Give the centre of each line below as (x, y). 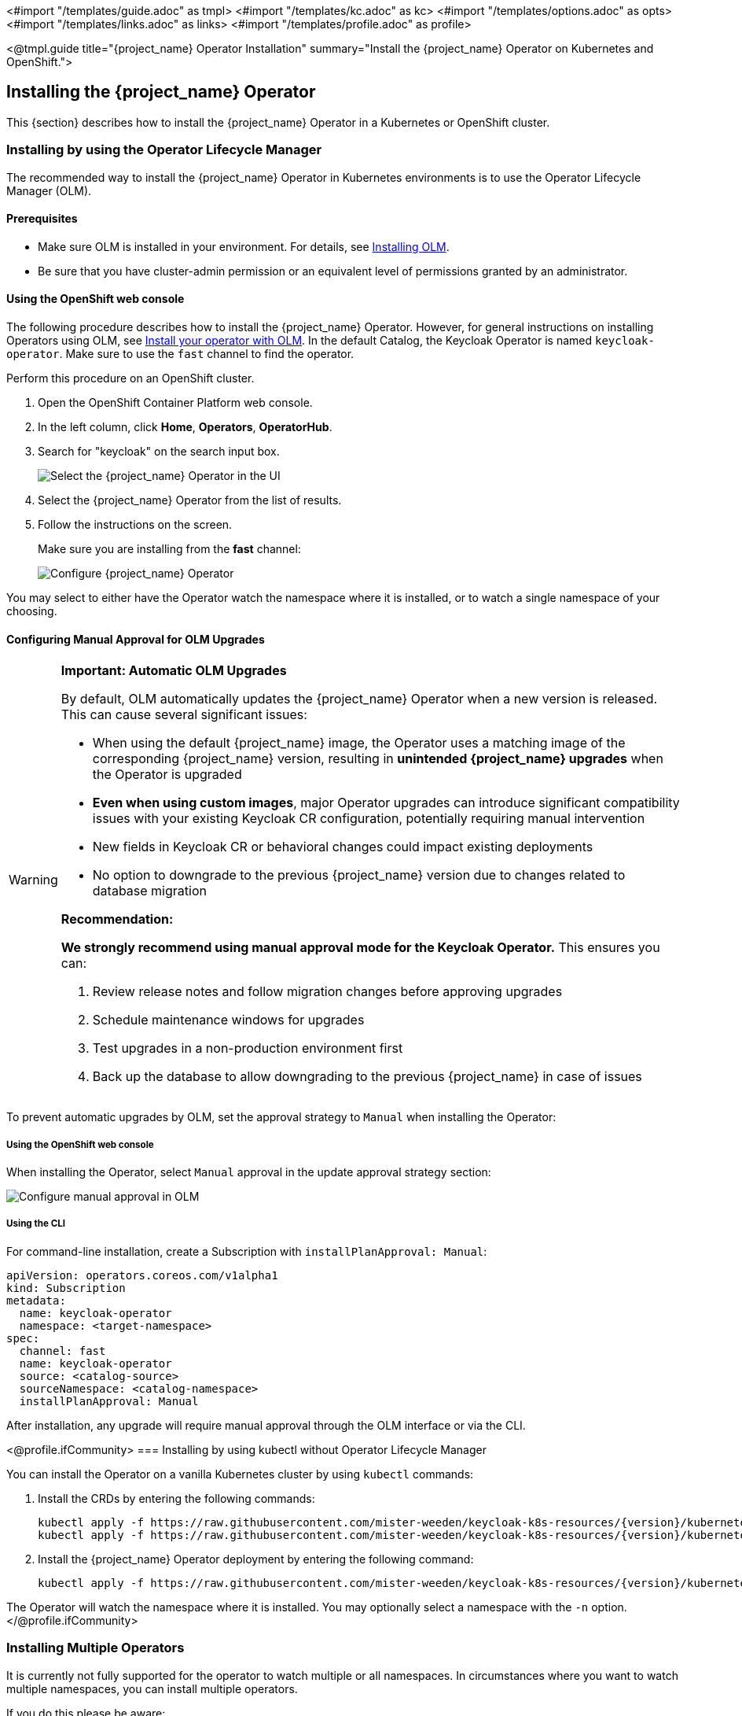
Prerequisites (42, 219)
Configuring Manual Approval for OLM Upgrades (136, 639)
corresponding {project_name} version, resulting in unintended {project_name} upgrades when (378, 759)
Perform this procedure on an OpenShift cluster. (130, 378)
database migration (149, 891)
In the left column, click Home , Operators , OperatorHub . (185, 427)
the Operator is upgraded (167, 775)
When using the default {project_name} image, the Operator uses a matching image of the (359, 743)
